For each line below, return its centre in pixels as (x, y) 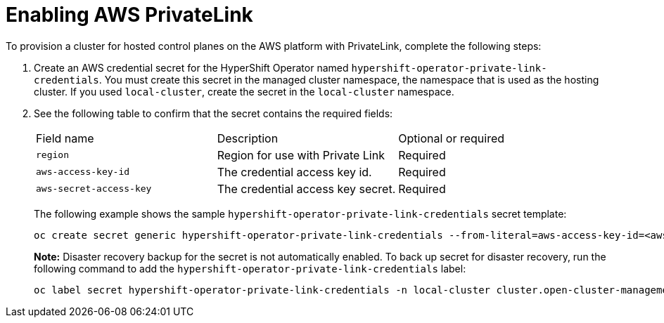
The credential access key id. (294, 172)
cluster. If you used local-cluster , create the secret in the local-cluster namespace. (244, 91)
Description (248, 138)
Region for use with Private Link (301, 155)
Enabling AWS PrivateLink (129, 15)
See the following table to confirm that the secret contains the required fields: (213, 113)
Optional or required (452, 138)
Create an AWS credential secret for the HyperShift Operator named (191, 67)
